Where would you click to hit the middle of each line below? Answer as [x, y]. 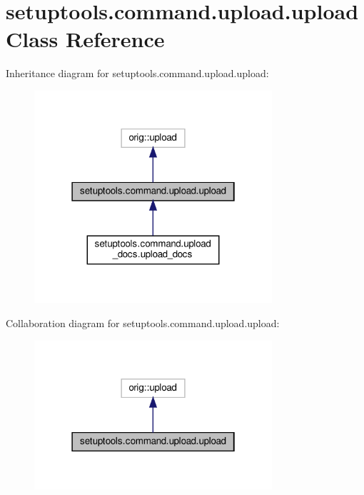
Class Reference [85, 39]
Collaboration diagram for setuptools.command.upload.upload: [143, 323]
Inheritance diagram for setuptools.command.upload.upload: [137, 73]
